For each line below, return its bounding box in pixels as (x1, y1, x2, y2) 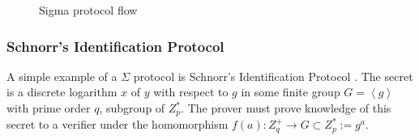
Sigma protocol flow (39, 2, 138, 18)
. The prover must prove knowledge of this (181, 100, 391, 116)
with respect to (153, 83, 229, 100)
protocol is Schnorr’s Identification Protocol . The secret (133, 67, 413, 84)
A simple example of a (6, 67, 118, 84)
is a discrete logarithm (6, 83, 118, 100)
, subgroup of (99, 100, 165, 116)
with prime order (6, 100, 91, 116)
